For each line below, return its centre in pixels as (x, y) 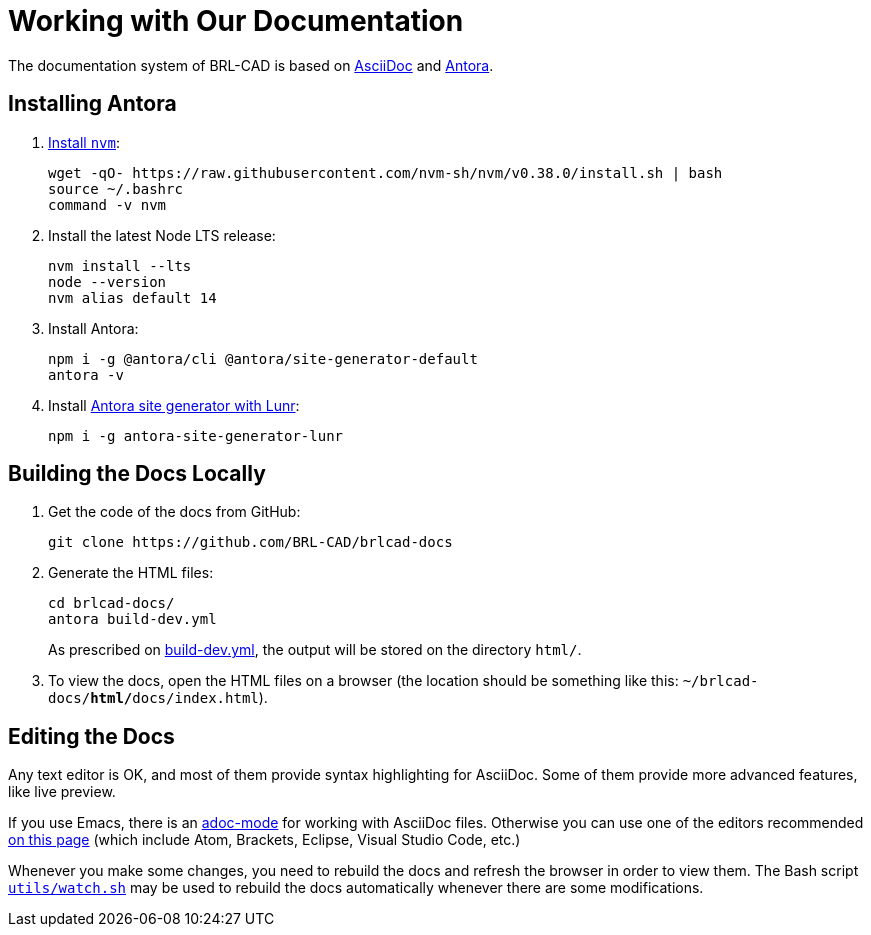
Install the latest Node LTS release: (162, 235)
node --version (107, 281)
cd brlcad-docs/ (111, 603)
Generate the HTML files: (131, 573)
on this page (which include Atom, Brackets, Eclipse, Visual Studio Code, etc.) (264, 840)
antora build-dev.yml (132, 619)
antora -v (86, 374)
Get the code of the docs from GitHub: (174, 512)
